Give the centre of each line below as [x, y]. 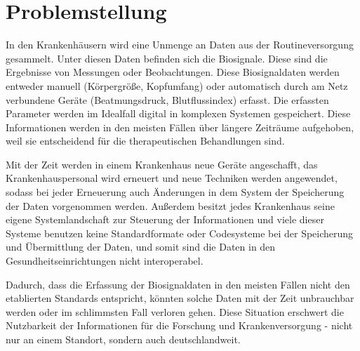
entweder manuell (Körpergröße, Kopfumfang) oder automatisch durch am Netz [177, 85]
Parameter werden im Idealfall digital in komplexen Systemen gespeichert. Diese [178, 113]
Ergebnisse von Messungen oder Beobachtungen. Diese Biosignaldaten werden [173, 72]
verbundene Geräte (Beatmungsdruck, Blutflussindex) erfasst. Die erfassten [167, 99]
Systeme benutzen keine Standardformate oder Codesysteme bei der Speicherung [180, 233]
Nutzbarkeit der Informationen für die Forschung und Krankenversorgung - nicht [179, 325]
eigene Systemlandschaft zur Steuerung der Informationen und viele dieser [165, 219]
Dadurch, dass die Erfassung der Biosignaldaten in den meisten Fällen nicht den [178, 284]
